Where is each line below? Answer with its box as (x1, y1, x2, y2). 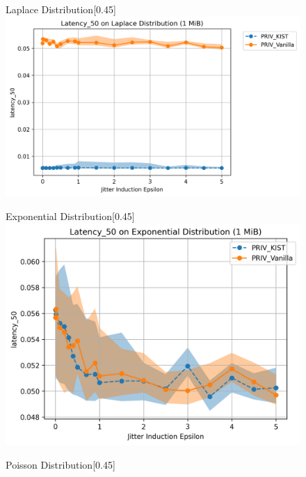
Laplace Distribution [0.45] (6, 2, 116, 16)
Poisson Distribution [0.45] (6, 457, 115, 471)
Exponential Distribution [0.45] (6, 208, 135, 223)
